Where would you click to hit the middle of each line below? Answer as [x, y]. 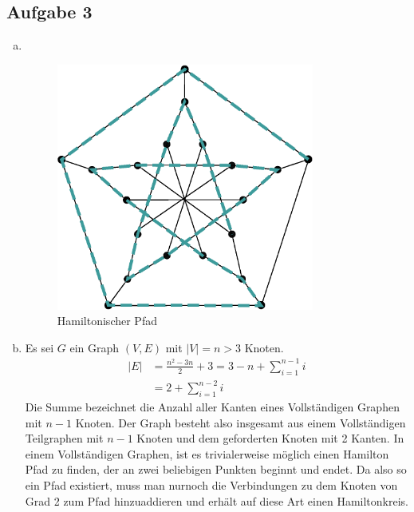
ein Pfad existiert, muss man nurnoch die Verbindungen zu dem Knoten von [211, 484]
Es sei [39, 347]
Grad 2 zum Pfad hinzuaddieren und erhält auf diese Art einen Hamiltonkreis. [217, 500]
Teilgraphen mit [64, 438]
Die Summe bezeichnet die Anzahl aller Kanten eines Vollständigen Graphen [212, 406]
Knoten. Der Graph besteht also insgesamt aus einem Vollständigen [241, 422]
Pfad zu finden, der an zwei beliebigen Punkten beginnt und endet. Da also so [216, 469]
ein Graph [95, 347]
